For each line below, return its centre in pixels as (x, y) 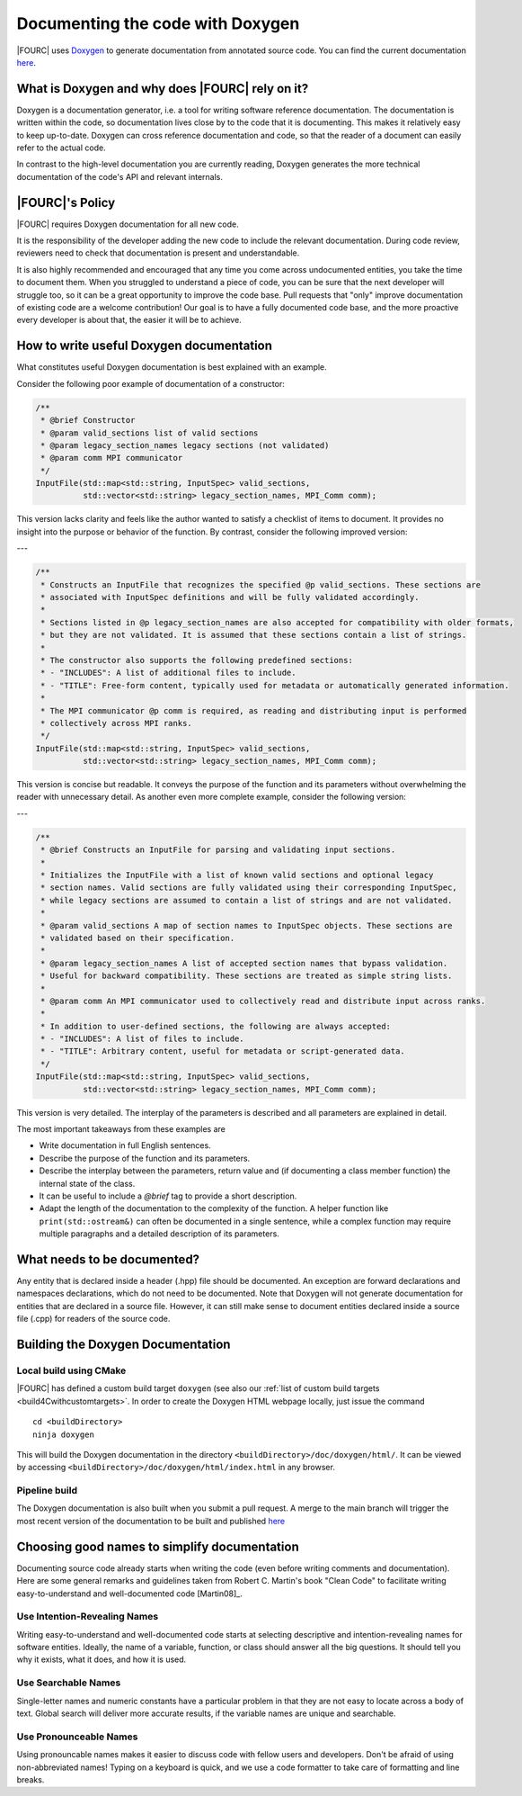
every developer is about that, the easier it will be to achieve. (129, 320)
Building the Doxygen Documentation (124, 1345)
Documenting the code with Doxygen (158, 23)
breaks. (31, 1779)
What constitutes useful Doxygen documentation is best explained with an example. (172, 367)
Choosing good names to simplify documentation (158, 1546)
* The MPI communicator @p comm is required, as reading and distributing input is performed (254, 710)
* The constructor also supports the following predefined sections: (197, 660)
